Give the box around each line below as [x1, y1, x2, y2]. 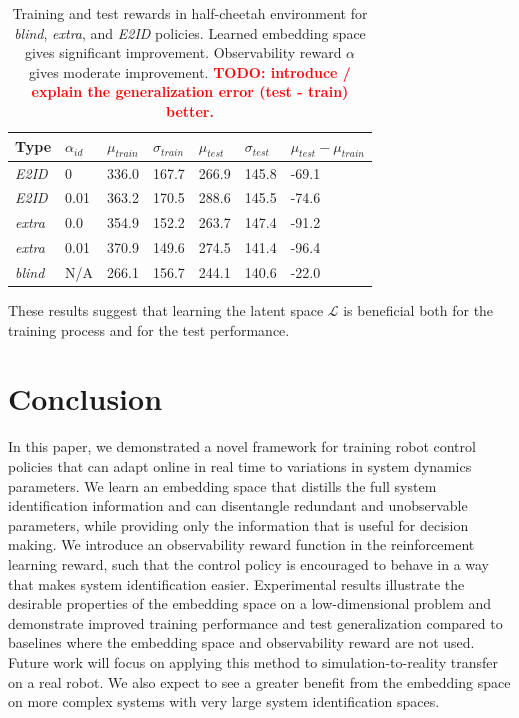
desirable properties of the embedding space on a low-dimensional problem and [8, 593, 492, 614]
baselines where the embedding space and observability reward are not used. [8, 632, 475, 653]
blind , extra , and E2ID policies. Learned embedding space [14, 22, 366, 43]
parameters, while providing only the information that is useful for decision [8, 514, 469, 535]
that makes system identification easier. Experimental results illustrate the [8, 573, 465, 594]
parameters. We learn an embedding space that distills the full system [8, 475, 437, 496]
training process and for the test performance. [8, 319, 290, 340]
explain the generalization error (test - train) [31, 81, 349, 102]
